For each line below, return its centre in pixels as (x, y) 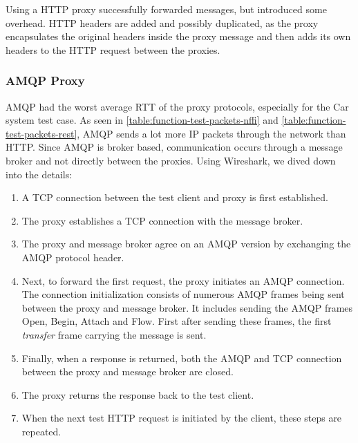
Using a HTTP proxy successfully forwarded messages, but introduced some (166, 9)
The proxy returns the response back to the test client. (138, 394)
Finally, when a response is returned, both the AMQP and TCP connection (182, 358)
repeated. (41, 431)
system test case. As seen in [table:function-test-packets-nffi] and (142, 120)
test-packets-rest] (41, 133)
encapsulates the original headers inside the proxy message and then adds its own (178, 36)
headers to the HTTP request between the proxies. (113, 49)
